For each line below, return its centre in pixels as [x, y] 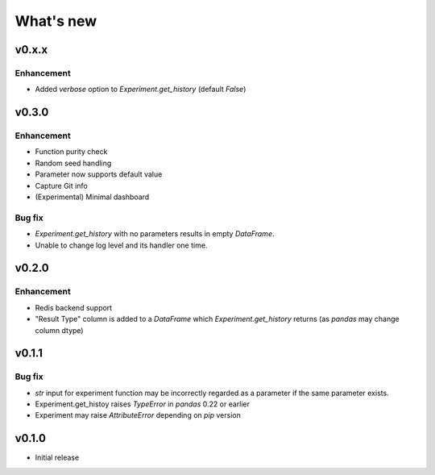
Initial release [57, 458]
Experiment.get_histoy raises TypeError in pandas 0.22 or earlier [142, 404]
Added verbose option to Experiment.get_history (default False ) [141, 90]
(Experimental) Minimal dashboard [92, 197]
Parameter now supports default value [99, 174]
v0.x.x [31, 50]
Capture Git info [61, 185]
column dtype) [59, 330]
